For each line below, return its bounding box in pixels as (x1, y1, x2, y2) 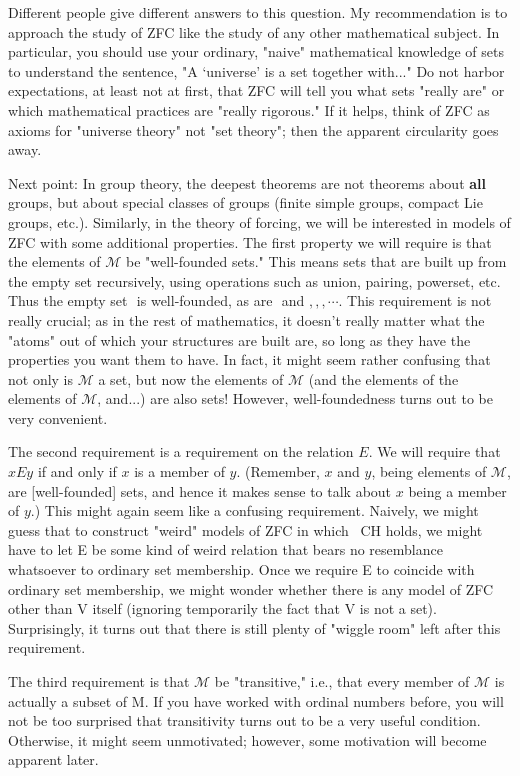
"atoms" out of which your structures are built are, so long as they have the (8, 329, 471, 350)
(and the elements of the (308, 368, 459, 389)
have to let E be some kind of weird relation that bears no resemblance (8, 539, 443, 560)
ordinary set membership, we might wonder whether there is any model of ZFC (8, 578, 494, 599)
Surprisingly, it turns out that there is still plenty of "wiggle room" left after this (8, 617, 501, 638)
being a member (408, 480, 507, 501)
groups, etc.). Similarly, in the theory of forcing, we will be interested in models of (8, 211, 511, 232)
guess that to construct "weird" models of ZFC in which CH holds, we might (8, 519, 483, 540)
